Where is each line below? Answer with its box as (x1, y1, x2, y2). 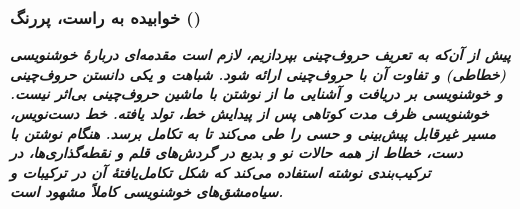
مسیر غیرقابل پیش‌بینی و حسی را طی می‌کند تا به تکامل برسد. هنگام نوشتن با (10, 122, 496, 143)
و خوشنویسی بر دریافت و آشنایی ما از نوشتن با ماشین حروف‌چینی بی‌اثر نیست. (10, 83, 503, 104)
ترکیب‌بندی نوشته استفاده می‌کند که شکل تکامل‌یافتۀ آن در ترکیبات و (10, 161, 431, 182)
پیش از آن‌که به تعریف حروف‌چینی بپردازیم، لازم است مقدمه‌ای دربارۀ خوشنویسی (10, 44, 511, 65)
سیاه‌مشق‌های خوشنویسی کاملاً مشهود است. (10, 181, 284, 202)
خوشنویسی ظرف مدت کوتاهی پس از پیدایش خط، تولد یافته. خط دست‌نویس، (10, 103, 489, 123)
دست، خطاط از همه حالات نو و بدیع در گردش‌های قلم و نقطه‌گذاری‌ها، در (10, 142, 463, 163)
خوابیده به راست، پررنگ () (10, 4, 201, 29)
